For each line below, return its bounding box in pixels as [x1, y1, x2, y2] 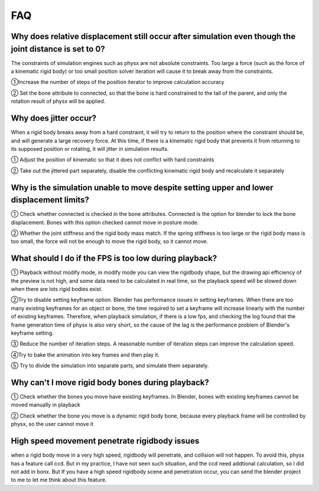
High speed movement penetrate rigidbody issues [11, 436, 200, 446]
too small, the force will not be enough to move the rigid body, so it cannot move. [11, 238, 209, 245]
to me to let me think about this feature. [11, 476, 107, 483]
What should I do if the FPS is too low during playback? [11, 253, 217, 263]
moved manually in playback [11, 401, 81, 408]
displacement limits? [11, 195, 90, 205]
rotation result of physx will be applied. [11, 98, 106, 105]
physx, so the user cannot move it [11, 421, 94, 428]
